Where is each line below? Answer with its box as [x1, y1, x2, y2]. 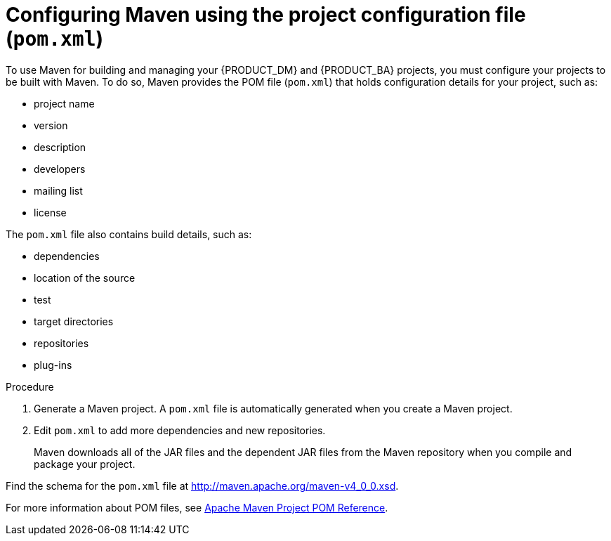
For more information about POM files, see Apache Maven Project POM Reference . [6, 501, 388, 514]
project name [34, 97, 95, 110]
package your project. [34, 457, 136, 470]
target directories [34, 315, 114, 327]
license [34, 206, 67, 219]
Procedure [6, 380, 54, 393]
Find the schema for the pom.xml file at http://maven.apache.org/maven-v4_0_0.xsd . [6, 479, 399, 492]
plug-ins [34, 358, 72, 371]
